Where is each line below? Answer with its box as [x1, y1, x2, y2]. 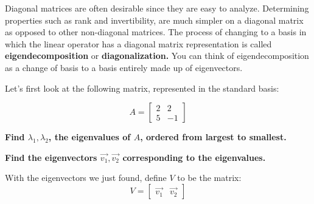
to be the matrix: [177, 171, 242, 184]
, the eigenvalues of [48, 131, 131, 143]
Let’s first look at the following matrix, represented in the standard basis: [5, 81, 279, 94]
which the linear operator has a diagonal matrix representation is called [5, 37, 272, 50]
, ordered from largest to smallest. [140, 131, 287, 143]
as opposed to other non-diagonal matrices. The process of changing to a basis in [5, 25, 307, 38]
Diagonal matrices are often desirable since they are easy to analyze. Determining [5, 2, 309, 14]
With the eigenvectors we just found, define [5, 171, 167, 184]
